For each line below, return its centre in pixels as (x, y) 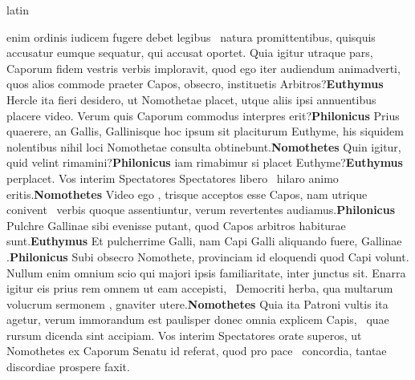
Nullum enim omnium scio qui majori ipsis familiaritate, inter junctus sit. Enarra (206, 272)
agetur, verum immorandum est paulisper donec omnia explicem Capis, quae (198, 319)
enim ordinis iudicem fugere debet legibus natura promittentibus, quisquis (191, 36)
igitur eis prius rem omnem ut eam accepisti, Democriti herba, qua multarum (200, 288)
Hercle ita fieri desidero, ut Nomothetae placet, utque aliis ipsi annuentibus (191, 99)
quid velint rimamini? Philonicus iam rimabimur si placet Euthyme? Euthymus (205, 162)
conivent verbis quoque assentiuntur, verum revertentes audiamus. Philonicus (201, 210)
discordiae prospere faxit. (68, 367)
